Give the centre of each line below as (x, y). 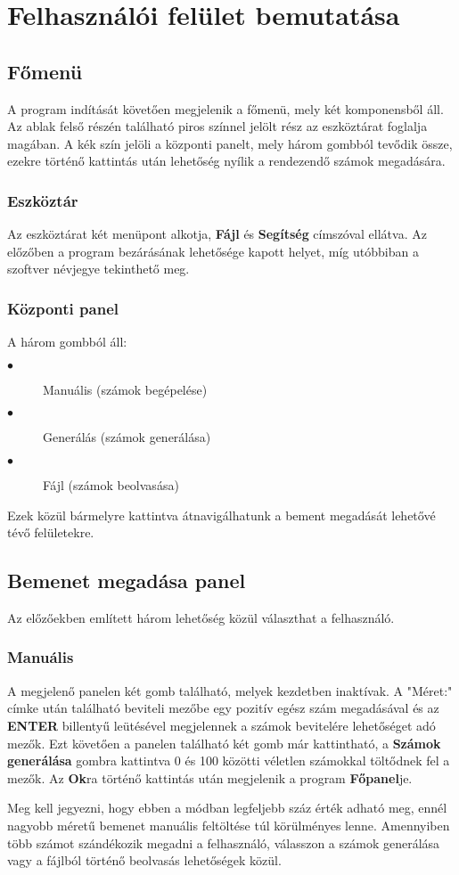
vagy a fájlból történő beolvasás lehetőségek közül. (144, 860)
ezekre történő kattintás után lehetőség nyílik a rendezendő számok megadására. (226, 161)
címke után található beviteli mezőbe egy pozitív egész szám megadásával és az (223, 708)
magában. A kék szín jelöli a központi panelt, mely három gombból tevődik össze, (230, 143)
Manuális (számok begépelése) (125, 389)
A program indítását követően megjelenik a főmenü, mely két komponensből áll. (225, 108)
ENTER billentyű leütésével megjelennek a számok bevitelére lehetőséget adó (221, 725)
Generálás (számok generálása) (127, 437)
